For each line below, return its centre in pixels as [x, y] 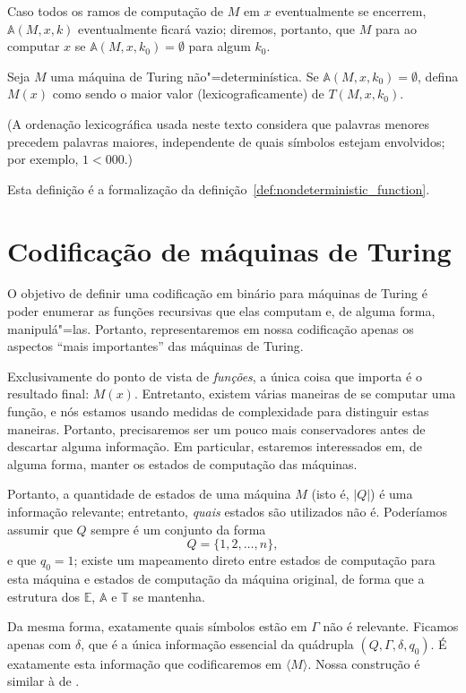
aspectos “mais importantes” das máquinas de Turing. [155, 346]
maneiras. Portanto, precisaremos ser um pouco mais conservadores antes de [216, 428]
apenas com [39, 643]
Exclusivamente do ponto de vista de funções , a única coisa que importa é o [215, 376]
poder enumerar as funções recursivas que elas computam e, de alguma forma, [221, 311]
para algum [220, 46]
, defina [438, 76]
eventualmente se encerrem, [351, 11]
